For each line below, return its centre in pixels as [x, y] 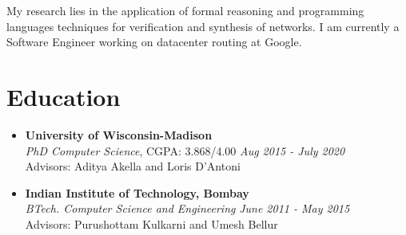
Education [64, 96]
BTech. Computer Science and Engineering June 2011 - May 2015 [187, 208]
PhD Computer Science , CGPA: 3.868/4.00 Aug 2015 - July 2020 [185, 150]
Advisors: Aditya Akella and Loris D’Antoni [133, 166]
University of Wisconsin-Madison [119, 134]
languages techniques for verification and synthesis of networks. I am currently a [203, 26]
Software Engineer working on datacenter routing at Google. [154, 42]
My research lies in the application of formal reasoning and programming [185, 10]
